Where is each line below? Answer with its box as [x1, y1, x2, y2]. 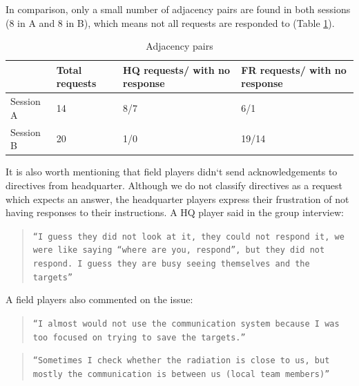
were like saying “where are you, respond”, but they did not [32, 245, 325, 255]
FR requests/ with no [241, 62, 347, 77]
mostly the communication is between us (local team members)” [32, 369, 330, 379]
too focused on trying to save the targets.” [32, 332, 246, 342]
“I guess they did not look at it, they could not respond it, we [32, 231, 345, 242]
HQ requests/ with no [123, 62, 231, 77]
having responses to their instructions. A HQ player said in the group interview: [6, 205, 344, 220]
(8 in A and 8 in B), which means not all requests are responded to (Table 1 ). [6, 15, 335, 30]
